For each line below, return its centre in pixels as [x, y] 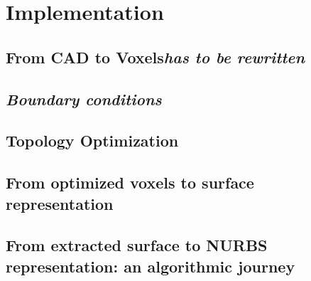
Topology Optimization [92, 140]
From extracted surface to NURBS [137, 245]
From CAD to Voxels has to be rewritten [155, 57]
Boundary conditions [84, 99]
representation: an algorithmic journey [151, 266]
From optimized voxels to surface [130, 182]
